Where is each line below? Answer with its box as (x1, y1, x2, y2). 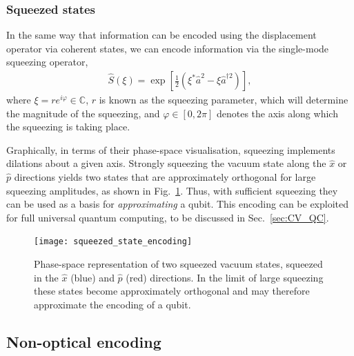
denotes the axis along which (216, 106, 338, 120)
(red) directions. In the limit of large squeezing (126, 270, 324, 284)
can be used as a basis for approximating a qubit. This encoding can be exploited (6, 197, 349, 211)
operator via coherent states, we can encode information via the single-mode (6, 41, 329, 55)
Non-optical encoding (6, 330, 161, 352)
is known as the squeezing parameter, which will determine (99, 92, 348, 107)
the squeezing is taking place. (6, 119, 130, 134)
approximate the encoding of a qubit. (34, 297, 191, 311)
